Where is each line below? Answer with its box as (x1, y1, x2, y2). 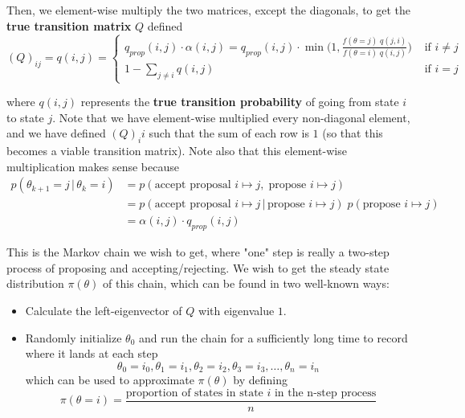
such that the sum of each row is (149, 125, 309, 141)
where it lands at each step (25, 345, 158, 362)
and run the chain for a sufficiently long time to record (138, 329, 408, 346)
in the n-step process (274, 387, 377, 399)
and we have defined (6, 125, 106, 141)
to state (6, 109, 44, 125)
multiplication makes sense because (6, 158, 179, 174)
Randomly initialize (25, 329, 122, 346)
